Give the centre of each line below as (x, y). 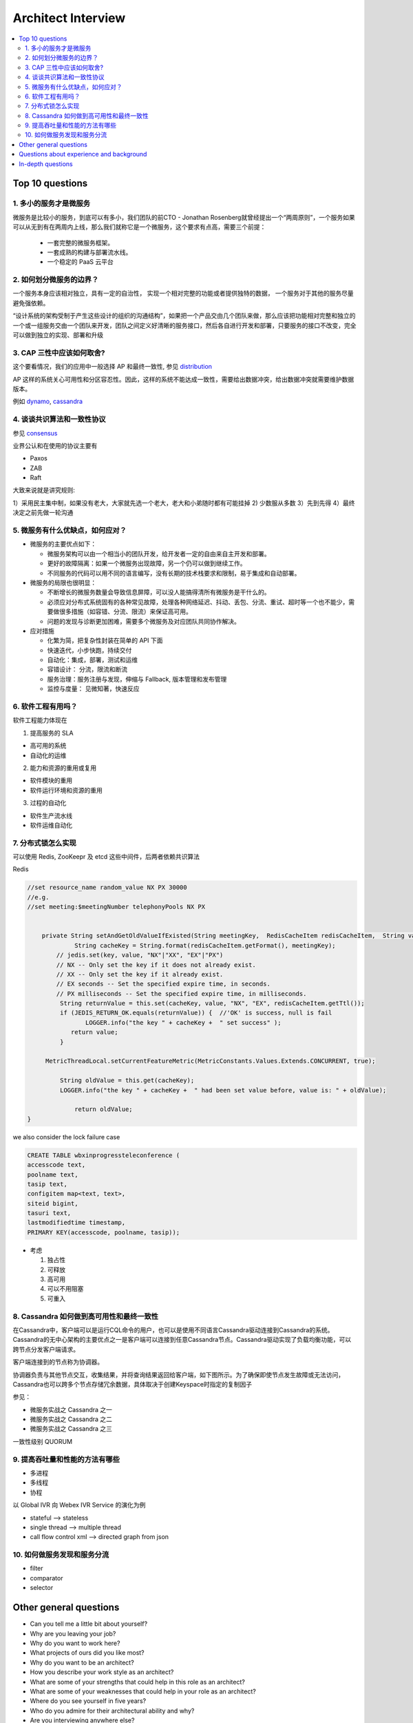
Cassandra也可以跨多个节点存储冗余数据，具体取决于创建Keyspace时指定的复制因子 (133, 1384)
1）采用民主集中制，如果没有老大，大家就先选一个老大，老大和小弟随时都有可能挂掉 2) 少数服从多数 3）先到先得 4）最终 (184, 502)
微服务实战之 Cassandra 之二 (71, 1419)
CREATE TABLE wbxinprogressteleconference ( (104, 1155)
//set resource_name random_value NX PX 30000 (107, 888)
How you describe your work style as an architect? (102, 1672)
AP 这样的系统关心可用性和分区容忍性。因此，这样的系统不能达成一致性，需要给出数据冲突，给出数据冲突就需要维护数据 (183, 379)
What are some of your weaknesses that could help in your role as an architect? (143, 1691)
